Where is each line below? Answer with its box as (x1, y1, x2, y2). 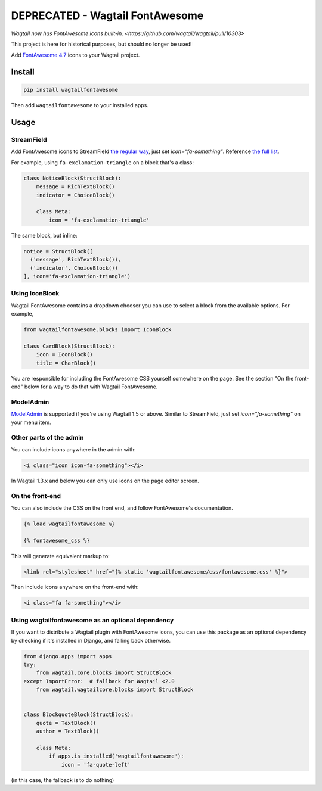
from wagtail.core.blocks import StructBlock (36, 669, 172, 676)
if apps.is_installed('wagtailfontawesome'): (48, 753, 184, 759)
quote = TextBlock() (36, 720, 97, 726)
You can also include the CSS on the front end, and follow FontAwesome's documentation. (11, 504, 234, 512)
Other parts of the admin (11, 434, 84, 442)
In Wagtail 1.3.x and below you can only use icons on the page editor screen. (11, 477, 199, 484)
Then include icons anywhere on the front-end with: (11, 584, 139, 591)
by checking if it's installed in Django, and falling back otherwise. (11, 637, 171, 644)
